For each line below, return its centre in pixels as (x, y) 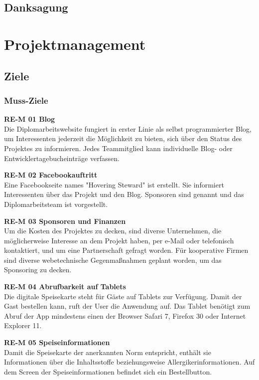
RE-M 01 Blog (30, 119)
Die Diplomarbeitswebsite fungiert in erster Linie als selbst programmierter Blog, (128, 128)
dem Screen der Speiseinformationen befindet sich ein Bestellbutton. (108, 371)
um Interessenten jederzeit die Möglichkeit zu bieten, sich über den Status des (123, 138)
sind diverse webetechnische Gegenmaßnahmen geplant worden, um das (113, 260)
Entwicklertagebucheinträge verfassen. (62, 158)
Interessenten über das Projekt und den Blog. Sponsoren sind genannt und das (124, 194)
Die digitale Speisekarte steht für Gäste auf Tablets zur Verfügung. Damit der (123, 296)
